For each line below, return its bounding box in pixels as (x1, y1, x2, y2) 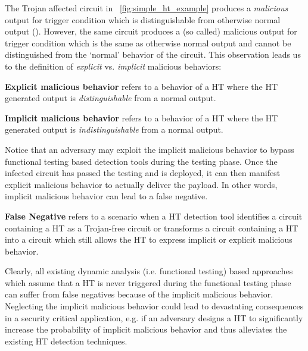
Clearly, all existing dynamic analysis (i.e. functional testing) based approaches (5, 265, 293, 277)
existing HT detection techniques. (5, 334, 127, 347)
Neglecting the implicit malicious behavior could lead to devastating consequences (5, 300, 304, 312)
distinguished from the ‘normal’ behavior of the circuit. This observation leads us (5, 48, 301, 61)
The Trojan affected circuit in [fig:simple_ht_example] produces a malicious (5, 2, 288, 14)
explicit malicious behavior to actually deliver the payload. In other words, (5, 178, 278, 190)
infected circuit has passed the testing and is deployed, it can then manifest (5, 167, 281, 179)
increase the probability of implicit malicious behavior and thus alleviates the (5, 323, 287, 336)
